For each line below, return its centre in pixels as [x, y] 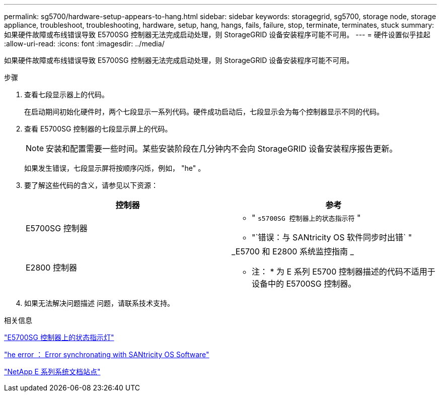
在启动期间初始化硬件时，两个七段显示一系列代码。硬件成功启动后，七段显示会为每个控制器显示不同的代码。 [204, 112]
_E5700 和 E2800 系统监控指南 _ [293, 251]
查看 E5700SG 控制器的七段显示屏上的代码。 [98, 129]
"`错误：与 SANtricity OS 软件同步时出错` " [332, 237]
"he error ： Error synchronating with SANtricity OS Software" [107, 354]
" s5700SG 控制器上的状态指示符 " [306, 218]
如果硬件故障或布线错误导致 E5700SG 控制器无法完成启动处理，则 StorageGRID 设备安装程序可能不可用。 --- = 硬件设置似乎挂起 [217, 35]
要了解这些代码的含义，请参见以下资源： [91, 185]
